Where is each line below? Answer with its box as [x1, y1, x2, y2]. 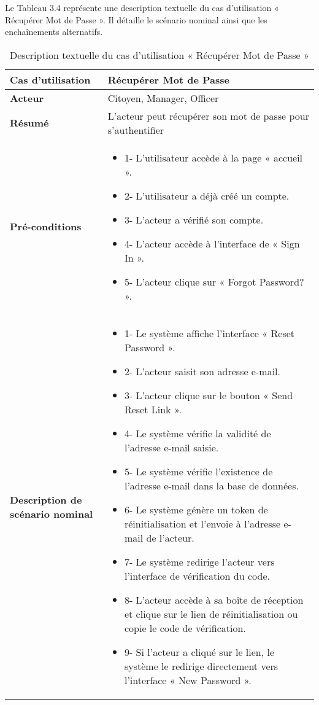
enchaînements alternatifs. [5, 25, 103, 38]
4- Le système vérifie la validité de [124, 426, 271, 440]
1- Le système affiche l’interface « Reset [124, 325, 295, 340]
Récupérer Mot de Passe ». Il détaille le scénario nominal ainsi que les [5, 13, 267, 26]
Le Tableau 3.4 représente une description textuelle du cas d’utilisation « [5, 1, 279, 14]
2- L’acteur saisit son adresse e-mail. [124, 364, 280, 378]
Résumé [10, 115, 49, 130]
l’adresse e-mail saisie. [124, 440, 219, 454]
